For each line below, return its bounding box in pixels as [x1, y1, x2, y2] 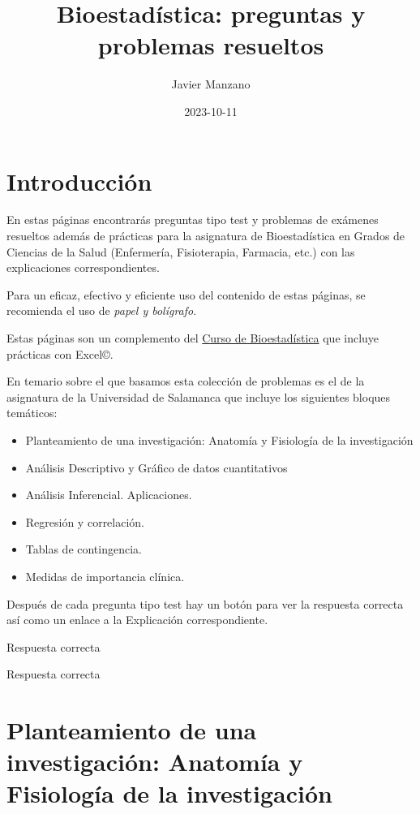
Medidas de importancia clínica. [25, 567, 185, 584]
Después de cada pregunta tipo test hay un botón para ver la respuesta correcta [6, 595, 404, 612]
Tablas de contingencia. [25, 541, 142, 558]
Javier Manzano [171, 75, 251, 93]
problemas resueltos [97, 28, 324, 62]
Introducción [6, 164, 152, 197]
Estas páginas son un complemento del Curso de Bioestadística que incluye [6, 329, 379, 346]
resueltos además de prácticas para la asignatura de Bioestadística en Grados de [6, 227, 405, 244]
